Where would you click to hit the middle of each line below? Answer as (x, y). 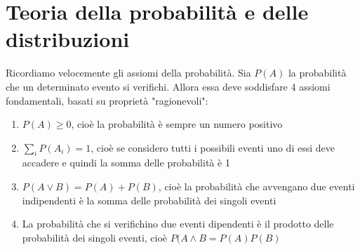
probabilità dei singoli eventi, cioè (95, 237)
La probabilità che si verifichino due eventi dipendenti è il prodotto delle (178, 224)
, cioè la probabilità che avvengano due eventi (256, 186)
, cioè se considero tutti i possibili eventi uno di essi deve (213, 147)
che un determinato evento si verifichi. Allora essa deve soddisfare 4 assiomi (168, 86)
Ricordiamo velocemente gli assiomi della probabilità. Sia (128, 73)
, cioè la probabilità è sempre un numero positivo (177, 124)
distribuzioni (68, 39)
